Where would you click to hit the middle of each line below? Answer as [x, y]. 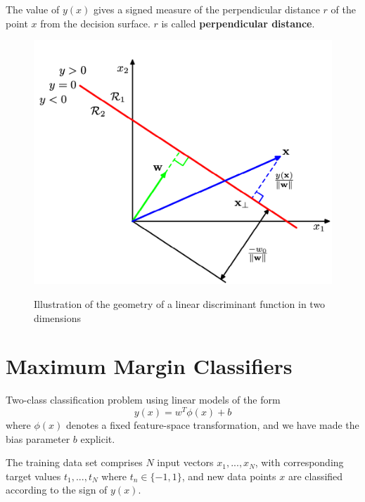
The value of [33, 9]
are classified [315, 476]
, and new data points [229, 476]
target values [33, 476]
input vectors [185, 462]
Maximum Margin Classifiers [149, 366]
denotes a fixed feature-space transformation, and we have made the [212, 424]
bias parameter [38, 438]
